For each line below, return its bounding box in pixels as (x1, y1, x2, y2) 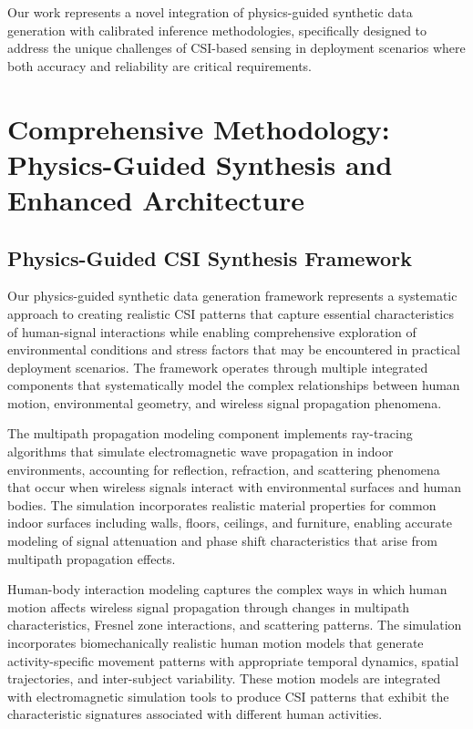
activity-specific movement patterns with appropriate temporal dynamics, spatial (7, 651, 459, 670)
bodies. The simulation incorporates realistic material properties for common (7, 495, 437, 514)
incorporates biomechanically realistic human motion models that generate (7, 633, 424, 652)
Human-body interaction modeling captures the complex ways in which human (7, 580, 447, 599)
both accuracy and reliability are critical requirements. (7, 56, 312, 75)
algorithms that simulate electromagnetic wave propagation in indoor (7, 442, 394, 461)
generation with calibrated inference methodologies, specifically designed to (7, 20, 427, 39)
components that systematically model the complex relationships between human (7, 375, 460, 395)
